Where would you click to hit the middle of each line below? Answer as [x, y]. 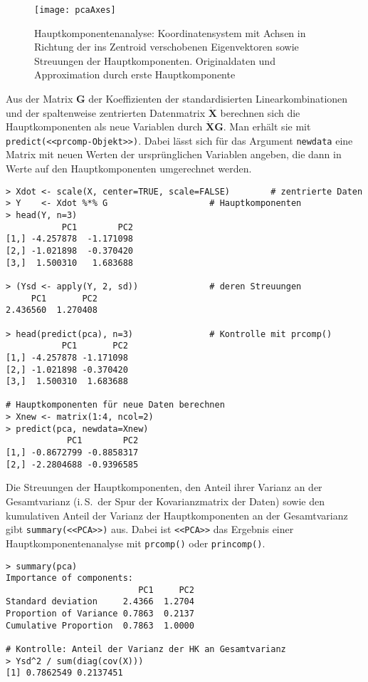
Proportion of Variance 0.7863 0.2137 [100, 614]
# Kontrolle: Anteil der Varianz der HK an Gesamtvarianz [146, 650]
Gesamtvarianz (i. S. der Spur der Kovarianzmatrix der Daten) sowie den [165, 501]
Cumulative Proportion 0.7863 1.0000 [100, 625]
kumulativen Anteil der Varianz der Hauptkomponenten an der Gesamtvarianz [177, 515]
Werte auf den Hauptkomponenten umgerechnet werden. [129, 169]
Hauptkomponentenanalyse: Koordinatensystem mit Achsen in [170, 32]
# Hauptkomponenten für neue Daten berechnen [115, 405]
